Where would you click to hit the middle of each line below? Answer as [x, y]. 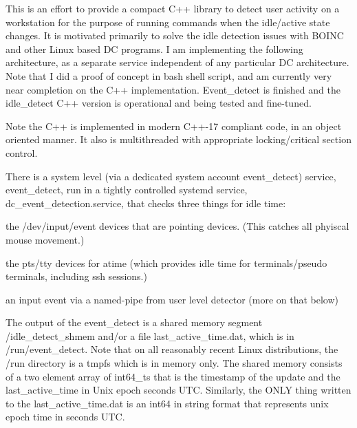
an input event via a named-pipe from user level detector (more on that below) [172, 299]
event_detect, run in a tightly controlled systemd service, [127, 190]
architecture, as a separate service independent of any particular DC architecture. [177, 62]
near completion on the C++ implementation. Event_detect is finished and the [173, 89]
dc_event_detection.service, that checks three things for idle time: [146, 203]
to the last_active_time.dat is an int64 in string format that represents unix [167, 403]
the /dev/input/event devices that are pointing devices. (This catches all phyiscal [177, 226]
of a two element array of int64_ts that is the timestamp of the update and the [173, 376]
